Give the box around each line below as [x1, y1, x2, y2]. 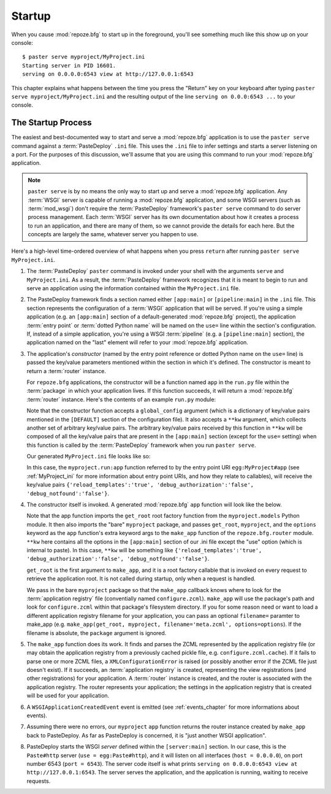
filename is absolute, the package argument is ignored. [26, 629, 167, 636]
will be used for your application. [26, 692, 110, 700]
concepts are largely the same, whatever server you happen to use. [28, 231, 199, 238]
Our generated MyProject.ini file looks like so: [26, 453, 151, 460]
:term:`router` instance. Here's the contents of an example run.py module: [26, 396, 216, 403]
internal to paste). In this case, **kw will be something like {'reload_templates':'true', [26, 546, 262, 553]
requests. [26, 777, 51, 785]
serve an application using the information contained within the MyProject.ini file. [26, 285, 240, 292]
